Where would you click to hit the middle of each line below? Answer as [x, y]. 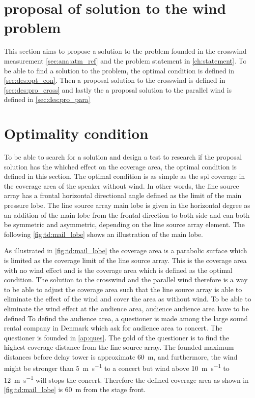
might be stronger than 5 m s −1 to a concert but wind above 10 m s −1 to [117, 367]
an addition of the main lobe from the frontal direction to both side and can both [127, 215]
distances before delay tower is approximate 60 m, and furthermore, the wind [121, 356]
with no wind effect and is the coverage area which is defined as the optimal [118, 270]
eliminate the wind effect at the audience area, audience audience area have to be [127, 308]
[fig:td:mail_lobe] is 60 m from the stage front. [75, 389]
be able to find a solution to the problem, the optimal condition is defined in [119, 70]
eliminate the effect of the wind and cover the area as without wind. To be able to [127, 299]
